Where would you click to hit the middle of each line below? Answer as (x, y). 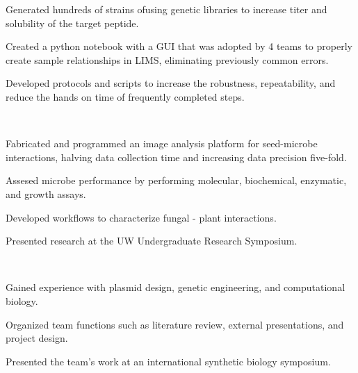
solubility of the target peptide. (72, 23)
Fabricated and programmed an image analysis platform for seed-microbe (162, 143)
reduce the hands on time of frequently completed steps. (125, 96)
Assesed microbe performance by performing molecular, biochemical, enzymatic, (176, 180)
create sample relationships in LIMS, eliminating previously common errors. (167, 59)
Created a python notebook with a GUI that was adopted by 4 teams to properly (179, 46)
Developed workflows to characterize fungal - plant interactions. (141, 217)
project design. (37, 338)
